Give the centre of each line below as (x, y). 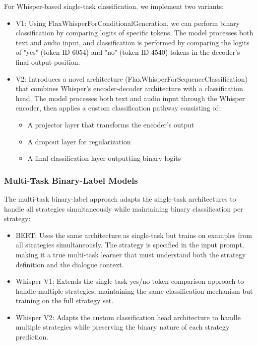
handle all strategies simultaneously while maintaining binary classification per (124, 208)
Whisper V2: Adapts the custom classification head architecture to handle (128, 317)
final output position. (48, 61)
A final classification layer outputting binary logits (104, 158)
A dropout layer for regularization (79, 141)
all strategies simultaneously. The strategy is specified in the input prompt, (130, 245)
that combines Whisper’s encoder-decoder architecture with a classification (129, 88)
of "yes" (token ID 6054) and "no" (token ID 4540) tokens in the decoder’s (128, 52)
